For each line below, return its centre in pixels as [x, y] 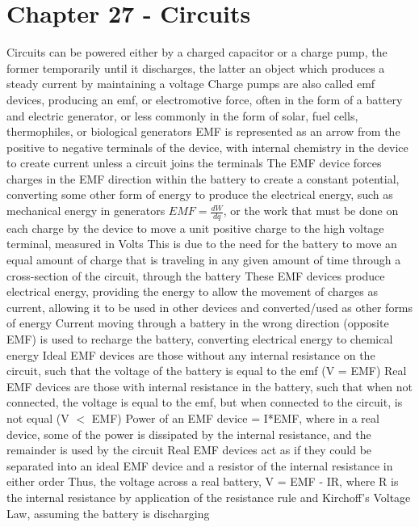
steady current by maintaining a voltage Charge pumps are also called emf [191, 84]
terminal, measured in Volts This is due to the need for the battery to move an [202, 244]
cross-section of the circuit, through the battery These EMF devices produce [196, 275]
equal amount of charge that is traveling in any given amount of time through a [204, 260]
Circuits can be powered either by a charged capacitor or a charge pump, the [197, 52]
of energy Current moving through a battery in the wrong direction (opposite [198, 323]
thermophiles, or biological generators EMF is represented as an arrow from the [203, 131]
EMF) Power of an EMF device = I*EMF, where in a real [235, 418]
